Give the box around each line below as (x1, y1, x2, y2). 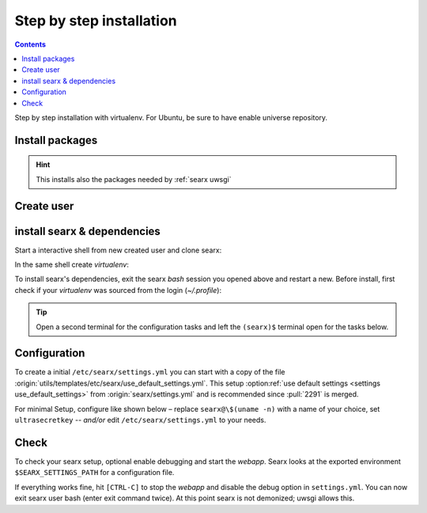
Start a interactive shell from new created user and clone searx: (14, 245, 222, 255)
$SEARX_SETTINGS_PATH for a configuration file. (14, 468, 175, 477)
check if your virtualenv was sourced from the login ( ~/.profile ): (14, 285, 221, 294)
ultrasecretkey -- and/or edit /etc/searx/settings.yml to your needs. (14, 416, 266, 425)
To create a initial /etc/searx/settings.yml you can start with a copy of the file (14, 367, 285, 377)
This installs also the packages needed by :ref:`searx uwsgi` (36, 174, 232, 184)
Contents (14, 40, 47, 49)
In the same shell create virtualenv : (14, 260, 130, 269)
